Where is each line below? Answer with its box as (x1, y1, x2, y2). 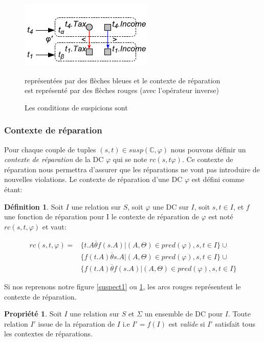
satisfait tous (215, 318, 255, 329)
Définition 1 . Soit (4, 201, 63, 212)
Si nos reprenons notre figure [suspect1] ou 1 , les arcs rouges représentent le (4, 281, 241, 292)
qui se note (113, 154, 147, 165)
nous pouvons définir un (170, 144, 246, 154)
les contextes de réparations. (4, 328, 93, 339)
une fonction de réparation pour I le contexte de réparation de (4, 211, 199, 222)
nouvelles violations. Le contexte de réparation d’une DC (4, 174, 183, 185)
